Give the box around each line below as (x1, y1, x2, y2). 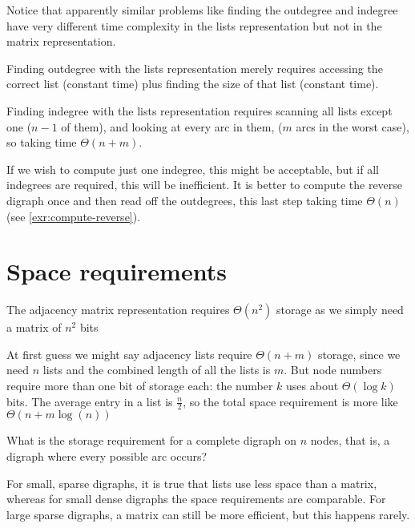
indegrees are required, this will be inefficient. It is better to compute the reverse (6, 176, 403, 193)
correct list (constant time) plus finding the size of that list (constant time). (6, 75, 379, 92)
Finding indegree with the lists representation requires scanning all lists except (6, 102, 393, 119)
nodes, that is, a (310, 432, 390, 449)
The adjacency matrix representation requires (6, 301, 230, 318)
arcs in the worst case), (296, 118, 409, 135)
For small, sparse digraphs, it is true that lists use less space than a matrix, (6, 474, 377, 491)
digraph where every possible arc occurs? (6, 448, 207, 465)
